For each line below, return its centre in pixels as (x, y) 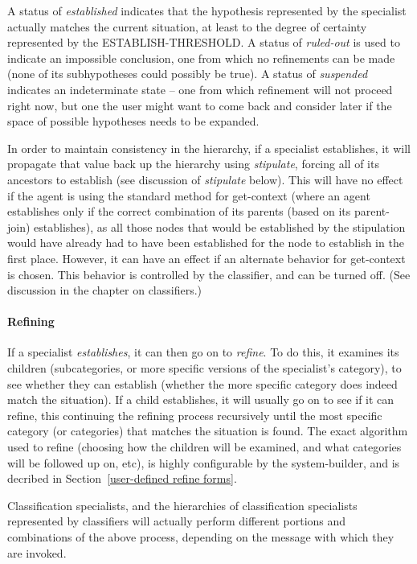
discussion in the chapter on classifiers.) (105, 290)
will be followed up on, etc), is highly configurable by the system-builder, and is (204, 462)
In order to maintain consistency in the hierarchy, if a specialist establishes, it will (209, 148)
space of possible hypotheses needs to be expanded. (133, 121)
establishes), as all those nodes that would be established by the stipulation (220, 226)
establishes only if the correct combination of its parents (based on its (179, 211)
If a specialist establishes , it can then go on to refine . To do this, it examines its (203, 352)
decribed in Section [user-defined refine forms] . (122, 478)
